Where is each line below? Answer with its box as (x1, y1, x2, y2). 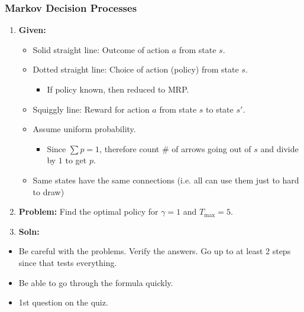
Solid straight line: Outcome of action (33, 43, 169, 55)
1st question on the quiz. (18, 296, 108, 308)
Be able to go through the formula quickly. (18, 276, 173, 288)
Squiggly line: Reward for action (33, 103, 150, 115)
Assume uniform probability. (33, 123, 136, 135)
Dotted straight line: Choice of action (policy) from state (33, 63, 239, 75)
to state (206, 103, 234, 115)
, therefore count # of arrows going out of (99, 142, 251, 155)
